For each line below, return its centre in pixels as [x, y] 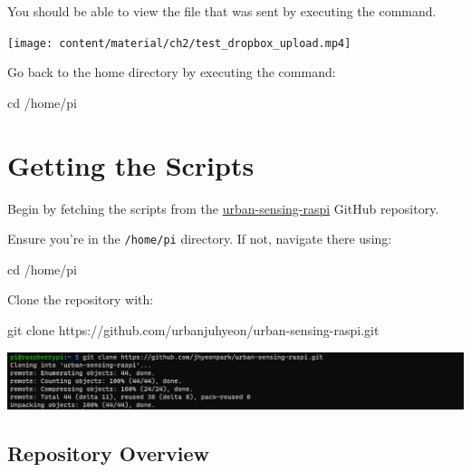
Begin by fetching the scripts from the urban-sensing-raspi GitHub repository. [223, 208]
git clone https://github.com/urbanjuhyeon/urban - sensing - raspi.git [193, 330]
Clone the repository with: [81, 299]
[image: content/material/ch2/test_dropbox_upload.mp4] [179, 43]
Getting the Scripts [131, 164]
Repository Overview [108, 453]
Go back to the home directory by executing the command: [172, 72]
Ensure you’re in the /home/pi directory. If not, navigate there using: [200, 239]
